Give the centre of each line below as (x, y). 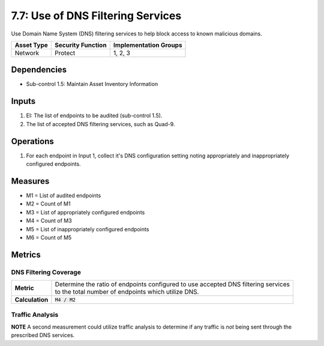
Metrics (26, 254)
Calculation (31, 300)
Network (27, 53)
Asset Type (31, 45)
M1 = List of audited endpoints (64, 195)
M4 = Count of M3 (49, 221)
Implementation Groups (148, 45)
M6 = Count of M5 (49, 237)
